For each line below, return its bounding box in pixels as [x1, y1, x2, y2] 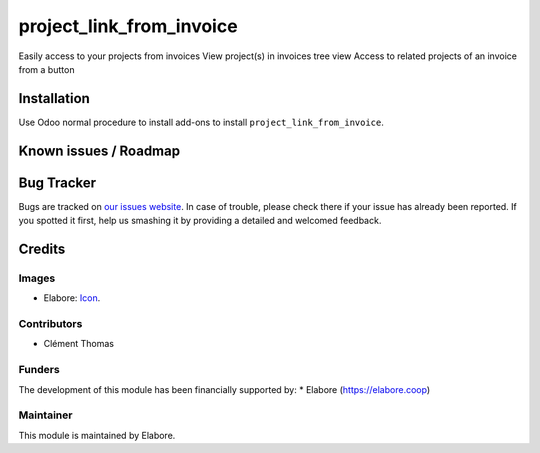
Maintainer [18, 408, 73, 422]
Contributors [18, 317, 83, 331]
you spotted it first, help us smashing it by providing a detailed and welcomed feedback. [18, 215, 382, 227]
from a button [18, 63, 75, 75]
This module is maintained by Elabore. [18, 429, 176, 441]
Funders [18, 363, 60, 377]
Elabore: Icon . [43, 292, 101, 304]
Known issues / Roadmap [18, 142, 180, 159]
